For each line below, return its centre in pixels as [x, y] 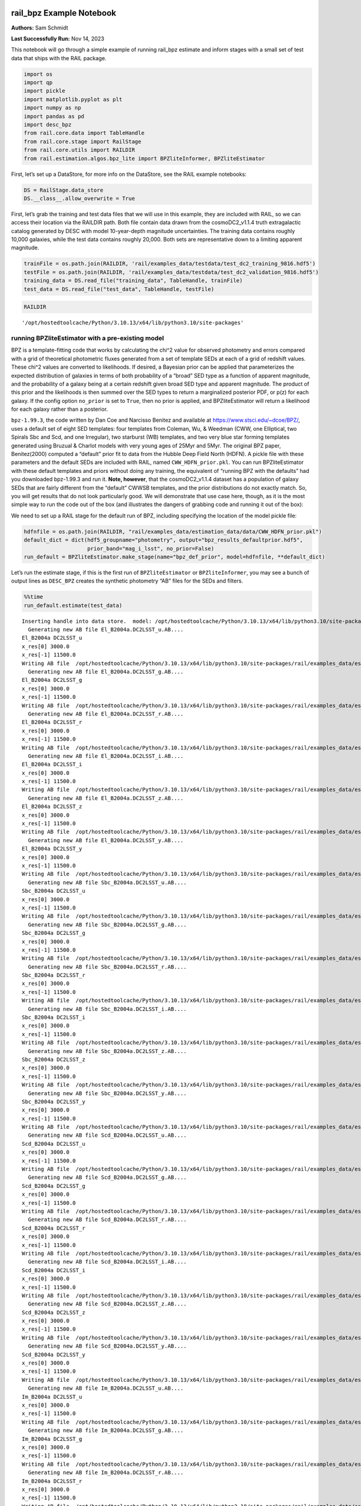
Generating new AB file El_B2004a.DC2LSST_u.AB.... [106, 630]
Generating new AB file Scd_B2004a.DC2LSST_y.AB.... [107, 1346]
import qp [38, 83]
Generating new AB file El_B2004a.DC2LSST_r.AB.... [106, 714]
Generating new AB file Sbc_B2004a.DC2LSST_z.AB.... [107, 1051]
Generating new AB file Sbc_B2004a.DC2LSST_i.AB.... [107, 1009]
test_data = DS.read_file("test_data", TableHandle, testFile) [119, 289]
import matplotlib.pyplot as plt [73, 99]
